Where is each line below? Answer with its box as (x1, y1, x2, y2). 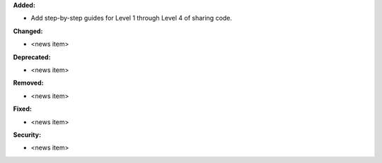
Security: (13, 131, 42, 139)
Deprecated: (13, 53, 51, 61)
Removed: (13, 78, 44, 87)
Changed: (13, 27, 43, 35)
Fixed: (13, 104, 32, 113)
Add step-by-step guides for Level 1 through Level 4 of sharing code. (30, 14, 233, 23)
